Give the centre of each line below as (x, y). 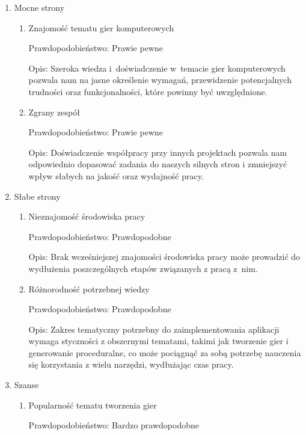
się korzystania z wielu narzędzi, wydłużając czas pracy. (131, 364)
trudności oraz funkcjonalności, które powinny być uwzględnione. (148, 91)
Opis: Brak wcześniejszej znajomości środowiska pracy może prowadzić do (164, 257)
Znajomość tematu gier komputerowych (101, 27)
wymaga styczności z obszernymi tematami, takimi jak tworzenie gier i (158, 341)
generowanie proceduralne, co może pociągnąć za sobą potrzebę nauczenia (165, 352)
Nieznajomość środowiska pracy (87, 216)
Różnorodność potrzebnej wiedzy (89, 288)
